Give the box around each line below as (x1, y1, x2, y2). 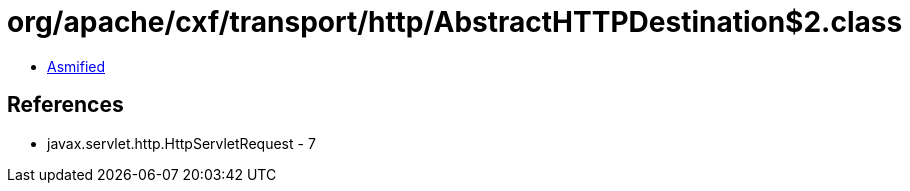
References (7, 92, 124, 118)
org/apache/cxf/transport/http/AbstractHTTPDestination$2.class (7, 5, 903, 39)
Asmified (47, 57, 106, 75)
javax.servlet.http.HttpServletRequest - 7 (47, 134, 316, 152)
